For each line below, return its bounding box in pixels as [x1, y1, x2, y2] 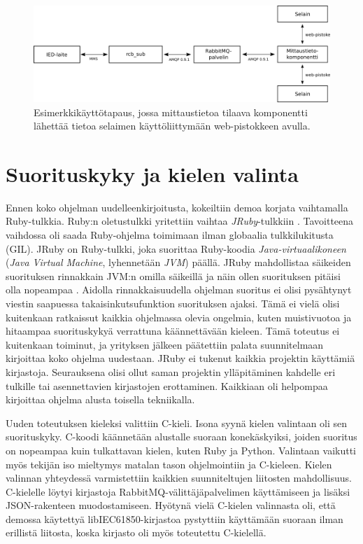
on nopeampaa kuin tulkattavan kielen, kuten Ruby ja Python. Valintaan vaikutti [6, 442, 356, 457]
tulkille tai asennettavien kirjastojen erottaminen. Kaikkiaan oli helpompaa [6, 378, 328, 393]
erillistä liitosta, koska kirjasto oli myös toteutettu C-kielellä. [6, 525, 266, 540]
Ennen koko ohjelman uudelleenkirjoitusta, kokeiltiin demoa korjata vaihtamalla [6, 200, 348, 214]
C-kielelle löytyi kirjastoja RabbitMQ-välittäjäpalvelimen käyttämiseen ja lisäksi [6, 484, 350, 498]
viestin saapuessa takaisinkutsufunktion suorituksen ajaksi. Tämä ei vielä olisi [6, 295, 340, 310]
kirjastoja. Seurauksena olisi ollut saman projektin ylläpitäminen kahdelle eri [6, 364, 336, 379]
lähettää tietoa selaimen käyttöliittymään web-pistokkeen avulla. [34, 118, 311, 133]
